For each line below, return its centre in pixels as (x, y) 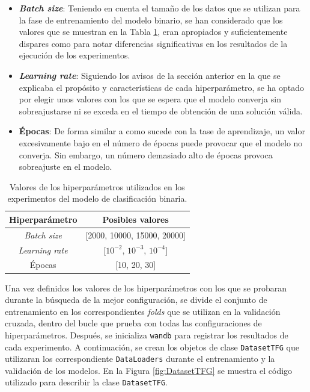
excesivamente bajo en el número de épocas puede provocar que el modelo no (161, 142)
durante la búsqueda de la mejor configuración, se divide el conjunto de (136, 300)
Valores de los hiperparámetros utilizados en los (97, 186)
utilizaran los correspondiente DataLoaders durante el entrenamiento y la (140, 359)
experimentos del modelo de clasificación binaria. (97, 198)
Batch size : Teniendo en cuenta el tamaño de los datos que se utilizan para (160, 8)
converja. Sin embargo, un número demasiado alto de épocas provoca (146, 154)
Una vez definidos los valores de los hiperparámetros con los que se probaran (146, 288)
